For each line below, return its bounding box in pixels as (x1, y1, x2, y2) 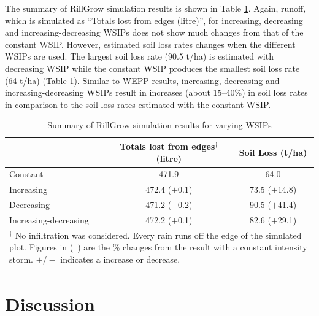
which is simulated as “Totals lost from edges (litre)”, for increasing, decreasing (5, 13, 303, 26)
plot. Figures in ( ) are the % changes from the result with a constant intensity (9, 241, 307, 253)
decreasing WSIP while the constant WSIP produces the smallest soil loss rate (5, 61, 300, 74)
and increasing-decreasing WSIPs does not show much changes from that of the (5, 26, 304, 39)
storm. (9, 252, 34, 265)
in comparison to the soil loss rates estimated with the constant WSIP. (5, 98, 271, 110)
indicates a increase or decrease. (60, 252, 180, 265)
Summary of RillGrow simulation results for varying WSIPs (47, 118, 272, 131)
